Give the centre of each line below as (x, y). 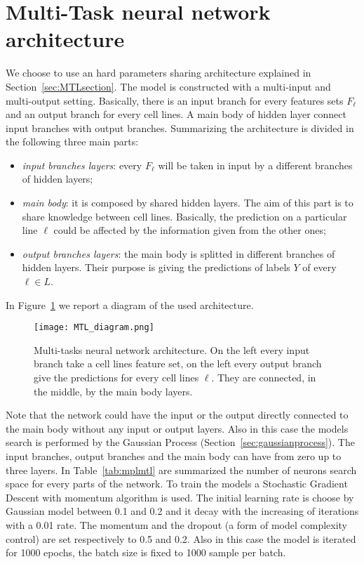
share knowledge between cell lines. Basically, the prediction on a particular (184, 216)
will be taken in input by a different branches (255, 165)
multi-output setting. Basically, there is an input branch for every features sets (175, 100)
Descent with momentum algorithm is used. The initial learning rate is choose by (180, 497)
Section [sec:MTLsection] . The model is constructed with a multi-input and (168, 86)
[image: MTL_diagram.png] (94, 328)
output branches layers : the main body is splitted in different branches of (178, 253)
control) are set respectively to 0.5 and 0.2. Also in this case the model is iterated (181, 538)
